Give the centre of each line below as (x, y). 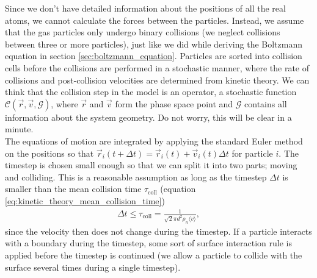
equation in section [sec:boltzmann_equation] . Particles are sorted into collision (154, 56)
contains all (266, 103)
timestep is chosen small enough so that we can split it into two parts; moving (151, 165)
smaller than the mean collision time (73, 189)
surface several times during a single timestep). (93, 267)
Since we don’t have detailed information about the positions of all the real (145, 8)
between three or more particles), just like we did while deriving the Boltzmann (154, 44)
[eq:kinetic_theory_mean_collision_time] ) (85, 200)
